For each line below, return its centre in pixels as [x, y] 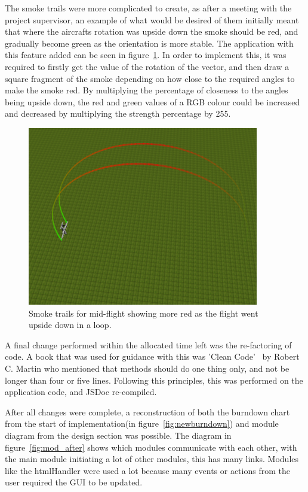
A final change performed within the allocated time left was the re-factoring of [148, 344]
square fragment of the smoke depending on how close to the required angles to [150, 78]
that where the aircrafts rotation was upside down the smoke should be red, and [152, 31]
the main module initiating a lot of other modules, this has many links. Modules [152, 459]
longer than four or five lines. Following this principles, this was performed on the [154, 380]
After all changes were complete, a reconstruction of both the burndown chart [147, 411]
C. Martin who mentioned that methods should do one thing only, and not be [147, 368]
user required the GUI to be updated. [74, 482]
